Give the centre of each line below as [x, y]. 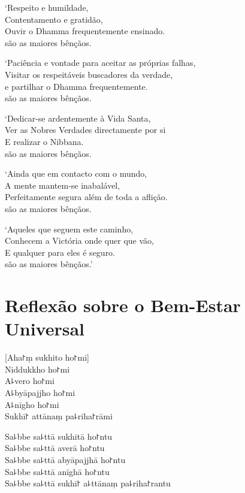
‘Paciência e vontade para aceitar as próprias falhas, [100, 63]
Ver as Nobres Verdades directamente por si [85, 130]
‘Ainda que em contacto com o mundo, [76, 173]
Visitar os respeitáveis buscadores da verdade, [89, 74]
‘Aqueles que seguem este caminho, [69, 229]
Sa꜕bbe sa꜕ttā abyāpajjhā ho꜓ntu [65, 459]
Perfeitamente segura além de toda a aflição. [86, 197]
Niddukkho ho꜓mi [37, 369]
